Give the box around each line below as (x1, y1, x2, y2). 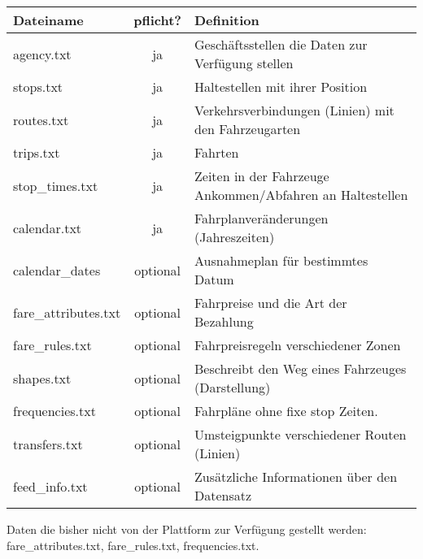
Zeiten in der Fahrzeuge (194, 167, 329, 185)
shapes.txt (13, 368, 72, 388)
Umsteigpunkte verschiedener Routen (194, 425, 407, 444)
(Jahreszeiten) (194, 227, 275, 246)
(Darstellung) (194, 378, 271, 396)
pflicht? (133, 11, 181, 29)
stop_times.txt (13, 175, 98, 195)
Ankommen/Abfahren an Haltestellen (194, 185, 408, 204)
